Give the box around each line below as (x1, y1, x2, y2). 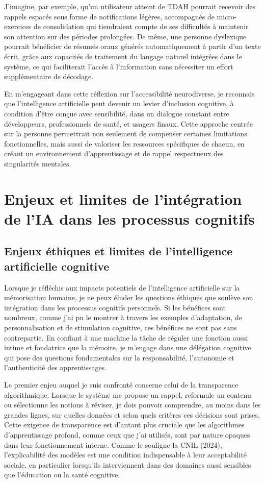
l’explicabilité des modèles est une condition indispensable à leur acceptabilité (4, 449, 247, 460)
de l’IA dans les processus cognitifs (4, 208, 255, 229)
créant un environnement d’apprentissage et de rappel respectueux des (4, 148, 224, 159)
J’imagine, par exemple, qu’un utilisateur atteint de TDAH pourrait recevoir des (4, 1, 256, 11)
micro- (217, 11, 237, 21)
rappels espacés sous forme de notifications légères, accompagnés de (4, 11, 215, 21)
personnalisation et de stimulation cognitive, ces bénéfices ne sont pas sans (4, 322, 237, 333)
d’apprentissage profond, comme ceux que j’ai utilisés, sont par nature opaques (4, 429, 250, 440)
